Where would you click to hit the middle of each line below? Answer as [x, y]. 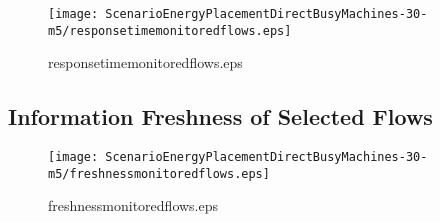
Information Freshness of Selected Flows [220, 116]
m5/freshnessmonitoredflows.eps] [159, 173]
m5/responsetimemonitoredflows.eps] [170, 30]
